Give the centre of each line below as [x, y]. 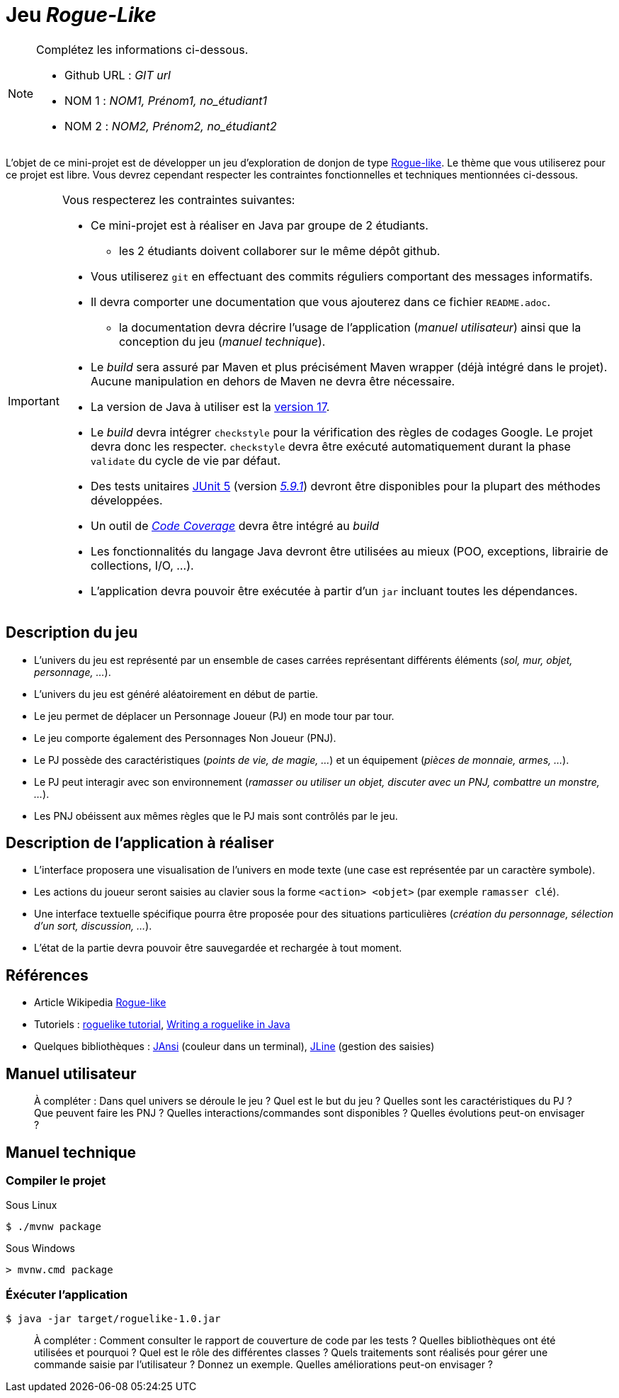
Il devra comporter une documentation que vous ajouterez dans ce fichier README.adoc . [320, 301]
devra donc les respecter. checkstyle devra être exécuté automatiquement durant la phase [330, 446]
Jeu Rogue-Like [81, 15]
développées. [126, 500]
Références [47, 975]
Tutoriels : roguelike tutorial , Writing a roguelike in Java [162, 1025]
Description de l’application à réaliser [140, 843]
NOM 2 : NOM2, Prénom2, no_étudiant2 [171, 126]
